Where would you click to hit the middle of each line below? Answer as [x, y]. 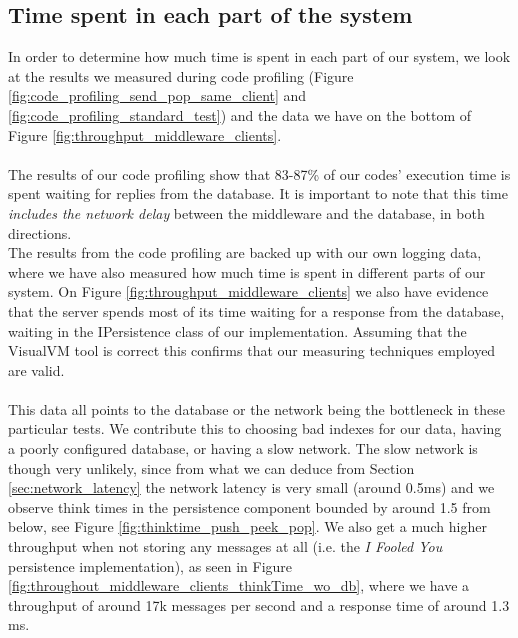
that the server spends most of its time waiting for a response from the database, [256, 310]
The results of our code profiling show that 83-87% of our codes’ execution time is [259, 173]
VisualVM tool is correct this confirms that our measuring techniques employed [252, 350]
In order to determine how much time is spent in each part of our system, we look [259, 56]
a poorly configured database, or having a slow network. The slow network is [243, 448]
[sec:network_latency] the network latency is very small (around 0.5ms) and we [251, 487]
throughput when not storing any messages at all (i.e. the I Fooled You [225, 546]
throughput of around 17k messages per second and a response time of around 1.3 [259, 604]
